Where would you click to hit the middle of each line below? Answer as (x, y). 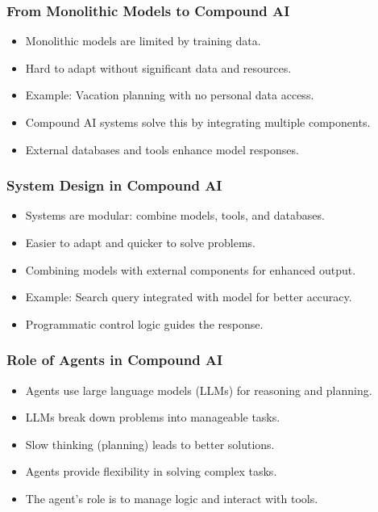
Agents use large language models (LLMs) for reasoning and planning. (199, 390)
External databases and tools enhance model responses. (162, 149)
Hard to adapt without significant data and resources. (158, 67)
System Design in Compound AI (114, 185)
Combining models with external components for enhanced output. (191, 269)
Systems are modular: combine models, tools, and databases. (175, 215)
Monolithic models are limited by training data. (143, 41)
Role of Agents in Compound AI (115, 360)
